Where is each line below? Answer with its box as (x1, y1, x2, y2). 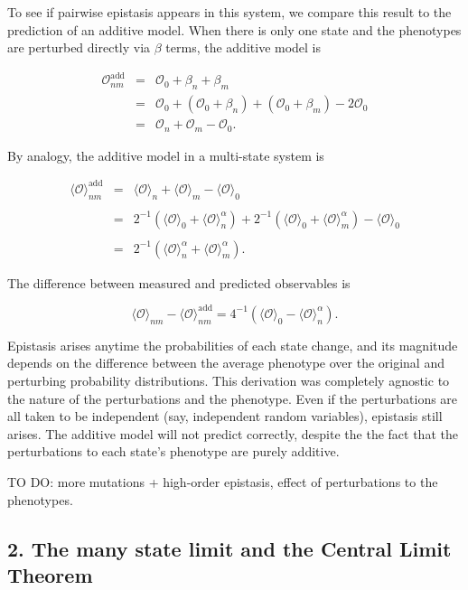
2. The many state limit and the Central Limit (7, 534, 452, 562)
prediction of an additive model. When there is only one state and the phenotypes (7, 20, 462, 39)
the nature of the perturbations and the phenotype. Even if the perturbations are (7, 389, 458, 407)
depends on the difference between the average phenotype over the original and (7, 353, 445, 372)
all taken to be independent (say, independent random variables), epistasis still (7, 407, 443, 426)
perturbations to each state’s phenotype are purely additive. (7, 442, 340, 461)
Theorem (7, 560, 93, 588)
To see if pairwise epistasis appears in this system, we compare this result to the (7, 3, 452, 21)
